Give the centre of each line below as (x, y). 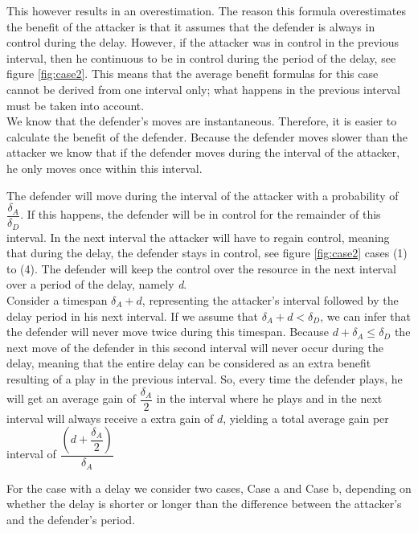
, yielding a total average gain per (306, 418)
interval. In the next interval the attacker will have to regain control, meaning (198, 237)
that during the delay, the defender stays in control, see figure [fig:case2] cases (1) (207, 253)
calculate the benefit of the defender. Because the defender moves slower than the (207, 136)
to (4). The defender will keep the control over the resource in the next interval (201, 268)
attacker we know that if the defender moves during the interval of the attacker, (203, 152)
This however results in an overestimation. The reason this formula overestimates (207, 10)
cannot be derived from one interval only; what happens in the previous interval (203, 89)
